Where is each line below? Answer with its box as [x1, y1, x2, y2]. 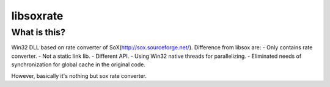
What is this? [11, 27, 65, 38]
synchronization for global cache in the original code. [11, 61, 146, 68]
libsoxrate [11, 9, 64, 23]
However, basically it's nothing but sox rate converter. [11, 72, 147, 79]
